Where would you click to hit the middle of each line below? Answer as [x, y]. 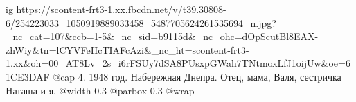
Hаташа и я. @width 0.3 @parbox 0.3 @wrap [100, 90]
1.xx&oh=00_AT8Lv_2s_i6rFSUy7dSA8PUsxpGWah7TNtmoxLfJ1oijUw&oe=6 [178, 63]
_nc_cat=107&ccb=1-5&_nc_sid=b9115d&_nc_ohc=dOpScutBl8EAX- [162, 36]
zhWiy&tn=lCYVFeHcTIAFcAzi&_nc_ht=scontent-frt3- [127, 49]
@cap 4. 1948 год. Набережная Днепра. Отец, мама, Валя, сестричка [197, 76]
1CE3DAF [28, 76]
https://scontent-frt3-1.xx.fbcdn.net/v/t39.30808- [121, 9]
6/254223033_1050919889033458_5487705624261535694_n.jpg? [141, 22]
